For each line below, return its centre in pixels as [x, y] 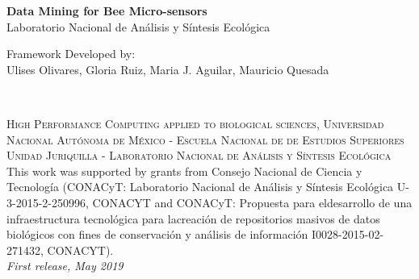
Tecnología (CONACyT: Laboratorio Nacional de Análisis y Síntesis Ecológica [200, 187]
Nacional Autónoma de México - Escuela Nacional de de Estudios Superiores [205, 139]
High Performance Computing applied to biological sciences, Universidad [195, 123]
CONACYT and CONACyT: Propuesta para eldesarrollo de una [252, 202]
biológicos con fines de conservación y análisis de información [157, 234]
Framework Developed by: [71, 54]
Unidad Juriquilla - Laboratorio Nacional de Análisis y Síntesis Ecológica [199, 155]
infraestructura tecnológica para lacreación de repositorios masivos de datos [193, 218]
